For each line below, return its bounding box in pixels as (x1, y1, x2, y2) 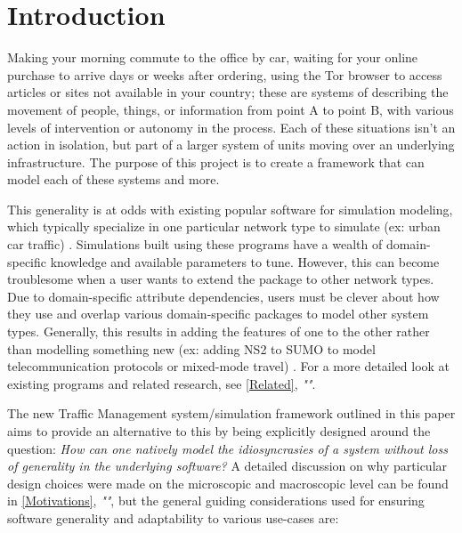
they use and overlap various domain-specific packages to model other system (7, 304, 429, 323)
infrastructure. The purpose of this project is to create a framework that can (7, 152, 425, 171)
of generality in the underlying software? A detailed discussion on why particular (7, 456, 448, 475)
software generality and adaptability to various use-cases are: (7, 508, 339, 527)
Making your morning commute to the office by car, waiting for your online (7, 48, 418, 67)
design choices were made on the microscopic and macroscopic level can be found (7, 473, 449, 492)
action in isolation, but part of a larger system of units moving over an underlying (7, 135, 455, 154)
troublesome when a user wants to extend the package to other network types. (7, 270, 434, 288)
